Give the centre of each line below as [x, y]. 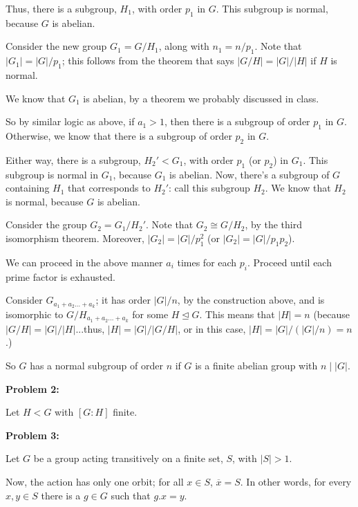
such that [131, 495]
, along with [184, 46]
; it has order [123, 300]
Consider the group [46, 224]
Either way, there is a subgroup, [73, 159]
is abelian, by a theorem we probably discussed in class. [201, 98]
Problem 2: [32, 388]
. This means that [237, 314]
